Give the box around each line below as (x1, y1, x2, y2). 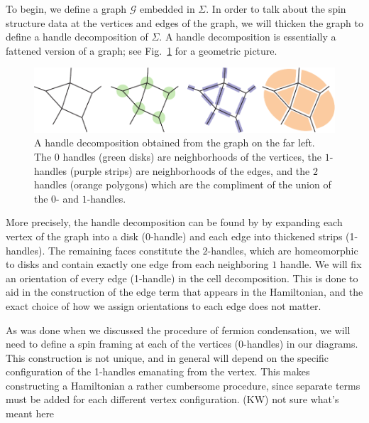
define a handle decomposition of (6, 29, 148, 44)
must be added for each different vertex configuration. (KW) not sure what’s (6, 392, 339, 407)
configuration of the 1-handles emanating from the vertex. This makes (6, 364, 310, 379)
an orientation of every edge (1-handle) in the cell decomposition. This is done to (6, 270, 358, 285)
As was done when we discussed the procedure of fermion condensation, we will (6, 322, 351, 337)
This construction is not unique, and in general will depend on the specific (6, 350, 329, 365)
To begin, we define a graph (6, 1, 126, 16)
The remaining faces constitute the (48, 242, 199, 257)
